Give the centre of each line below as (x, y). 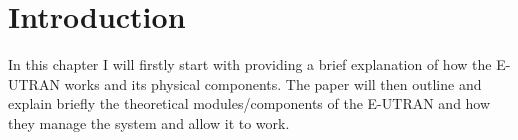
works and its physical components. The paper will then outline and (273, 83)
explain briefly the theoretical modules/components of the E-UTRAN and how (249, 103)
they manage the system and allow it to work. (149, 122)
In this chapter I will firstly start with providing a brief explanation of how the (250, 64)
